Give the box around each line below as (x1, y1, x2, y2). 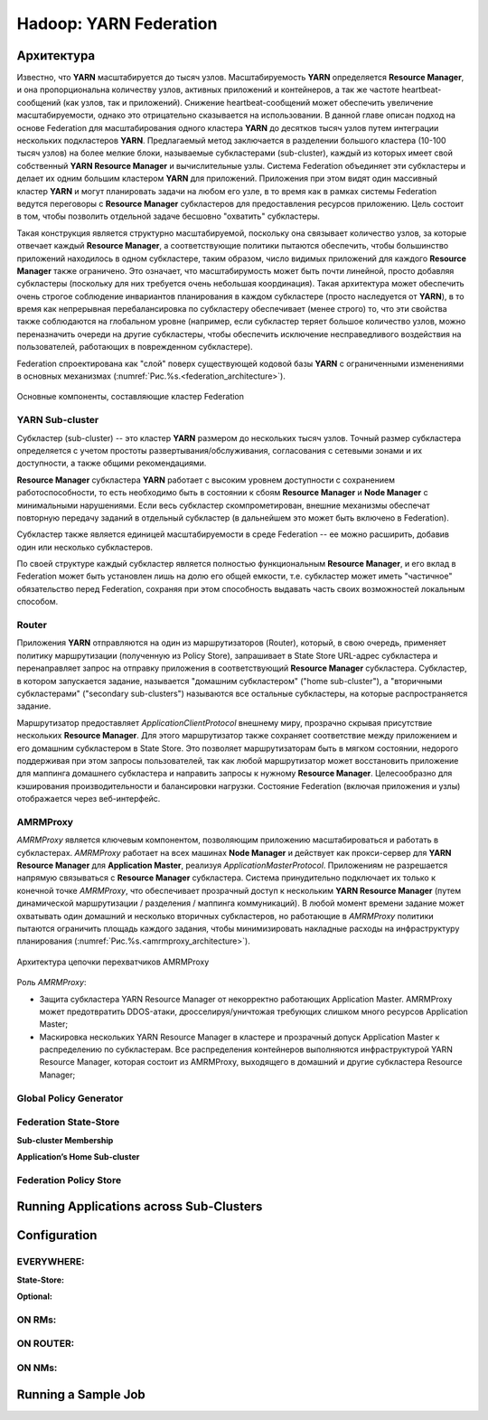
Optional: (16, 1291, 53, 1302)
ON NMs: (16, 1361, 58, 1374)
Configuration (16, 1227, 98, 1243)
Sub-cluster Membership (16, 1134, 114, 1145)
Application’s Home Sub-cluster (16, 1151, 140, 1161)
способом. (16, 597, 59, 607)
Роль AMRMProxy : (16, 977, 87, 988)
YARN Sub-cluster (16, 414, 99, 427)
